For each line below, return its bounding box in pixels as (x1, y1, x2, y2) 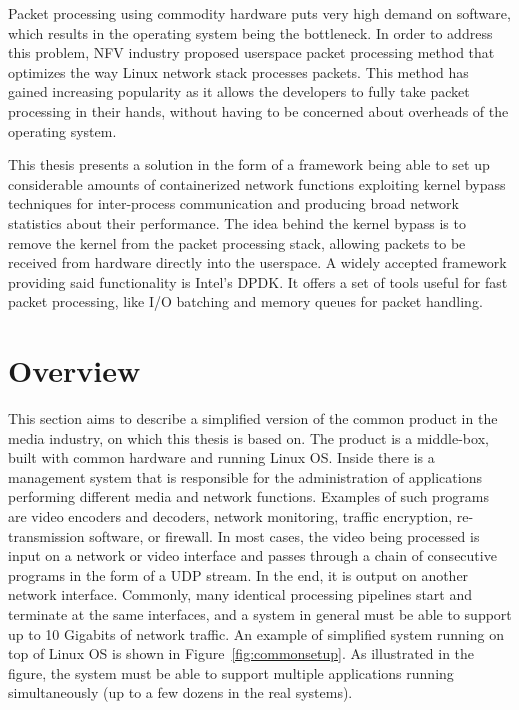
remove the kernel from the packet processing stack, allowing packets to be (8, 232, 466, 253)
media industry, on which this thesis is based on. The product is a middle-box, (8, 427, 489, 448)
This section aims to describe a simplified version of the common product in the (8, 408, 498, 429)
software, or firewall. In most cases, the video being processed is (89, 525, 480, 546)
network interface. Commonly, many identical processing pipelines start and (8, 584, 473, 605)
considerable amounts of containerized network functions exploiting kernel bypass (8, 173, 506, 194)
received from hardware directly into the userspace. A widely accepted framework (8, 252, 507, 273)
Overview (8, 350, 141, 391)
